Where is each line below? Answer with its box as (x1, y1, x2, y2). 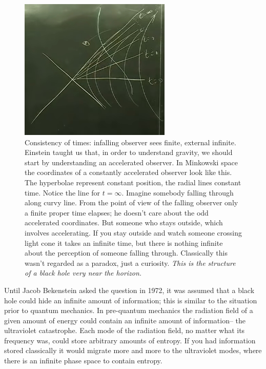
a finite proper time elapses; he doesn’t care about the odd (25, 207, 209, 218)
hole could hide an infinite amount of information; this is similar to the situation (4, 295, 257, 305)
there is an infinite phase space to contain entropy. (4, 355, 162, 366)
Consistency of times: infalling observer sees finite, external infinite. (25, 137, 236, 147)
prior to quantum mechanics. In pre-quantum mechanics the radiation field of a (4, 305, 253, 316)
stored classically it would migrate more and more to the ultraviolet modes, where (4, 345, 262, 356)
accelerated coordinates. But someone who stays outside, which (25, 217, 223, 228)
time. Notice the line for (25, 187, 100, 198)
